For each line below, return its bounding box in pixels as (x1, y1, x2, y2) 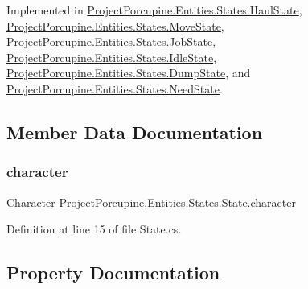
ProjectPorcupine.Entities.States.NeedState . (6, 80, 223, 97)
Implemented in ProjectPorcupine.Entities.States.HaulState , (6, 2, 302, 18)
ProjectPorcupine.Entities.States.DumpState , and (6, 64, 251, 81)
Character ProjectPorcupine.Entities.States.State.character (6, 193, 296, 210)
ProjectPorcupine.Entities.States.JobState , (6, 33, 216, 50)
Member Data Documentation (6, 119, 263, 144)
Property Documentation (6, 260, 220, 285)
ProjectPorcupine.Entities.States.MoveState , (6, 17, 224, 34)
